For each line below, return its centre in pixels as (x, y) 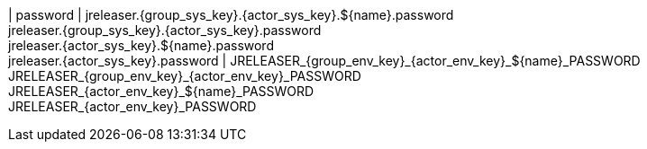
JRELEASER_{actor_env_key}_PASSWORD (132, 106)
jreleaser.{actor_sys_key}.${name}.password (141, 45)
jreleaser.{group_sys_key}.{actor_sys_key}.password (165, 30)
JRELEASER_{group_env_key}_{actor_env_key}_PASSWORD (185, 76)
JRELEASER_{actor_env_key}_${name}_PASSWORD (161, 91)
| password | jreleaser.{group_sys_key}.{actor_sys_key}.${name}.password (231, 15)
